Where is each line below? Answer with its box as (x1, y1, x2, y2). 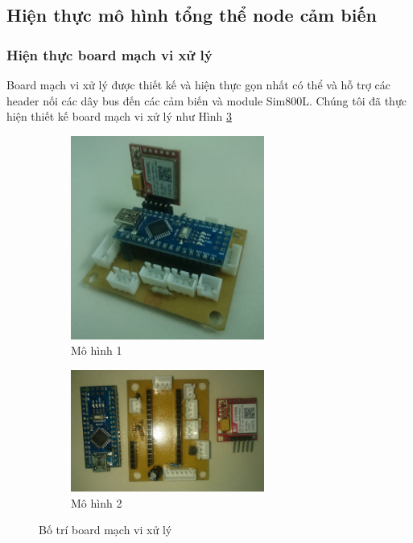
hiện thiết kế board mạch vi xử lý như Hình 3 (6, 108, 233, 125)
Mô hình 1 (71, 342, 122, 359)
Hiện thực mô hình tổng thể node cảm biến (6, 2, 377, 27)
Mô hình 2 (71, 494, 122, 511)
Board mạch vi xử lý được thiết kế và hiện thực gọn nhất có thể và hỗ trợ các (6, 76, 391, 93)
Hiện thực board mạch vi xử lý (6, 44, 213, 64)
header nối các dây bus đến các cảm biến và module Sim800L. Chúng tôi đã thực (6, 92, 407, 109)
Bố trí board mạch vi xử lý (39, 521, 172, 538)
